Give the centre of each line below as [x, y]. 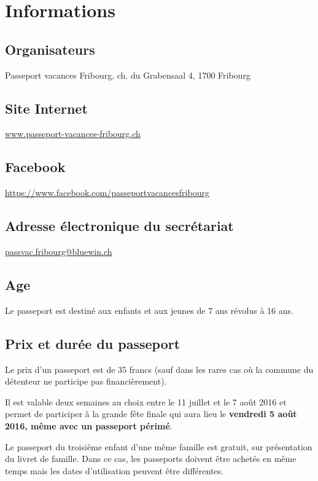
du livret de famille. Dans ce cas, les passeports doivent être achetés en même [151, 459]
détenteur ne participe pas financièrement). [86, 381]
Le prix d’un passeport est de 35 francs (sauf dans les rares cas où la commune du [159, 369]
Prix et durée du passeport [93, 343]
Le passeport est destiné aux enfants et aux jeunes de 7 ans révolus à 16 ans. [149, 310]
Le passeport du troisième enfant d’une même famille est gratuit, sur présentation [159, 446]
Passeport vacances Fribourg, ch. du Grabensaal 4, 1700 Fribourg [128, 75]
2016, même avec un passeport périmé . [89, 425]
